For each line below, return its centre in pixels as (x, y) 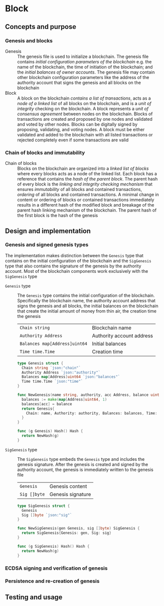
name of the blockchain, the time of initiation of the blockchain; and (85, 67)
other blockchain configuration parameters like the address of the (83, 77)
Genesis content (68, 486)
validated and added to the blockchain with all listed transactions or (85, 134)
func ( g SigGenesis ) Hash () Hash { (53, 546)
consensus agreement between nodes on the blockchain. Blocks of (85, 114)
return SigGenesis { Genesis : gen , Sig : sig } (66, 533)
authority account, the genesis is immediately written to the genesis (85, 470)
